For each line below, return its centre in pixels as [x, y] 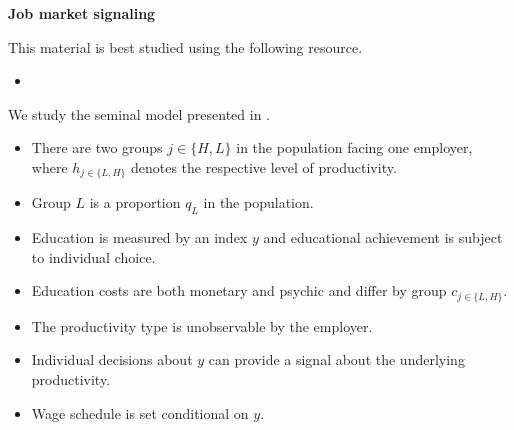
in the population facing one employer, [354, 147]
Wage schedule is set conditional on [140, 412]
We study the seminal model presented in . [139, 113]
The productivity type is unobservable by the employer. [202, 325]
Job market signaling [82, 13]
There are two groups [97, 147]
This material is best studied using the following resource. [185, 46]
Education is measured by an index [139, 237]
